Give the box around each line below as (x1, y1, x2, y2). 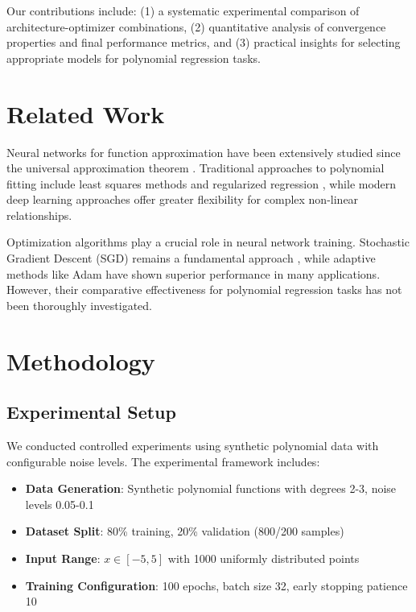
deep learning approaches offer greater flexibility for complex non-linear (6, 191, 359, 208)
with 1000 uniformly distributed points (167, 549, 360, 566)
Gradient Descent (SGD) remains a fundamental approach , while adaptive (6, 250, 376, 267)
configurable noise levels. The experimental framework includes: (6, 453, 320, 469)
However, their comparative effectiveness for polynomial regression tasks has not (6, 281, 402, 298)
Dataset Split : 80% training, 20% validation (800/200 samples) (25, 523, 344, 540)
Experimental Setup (6, 399, 176, 424)
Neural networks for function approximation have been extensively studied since (6, 143, 401, 160)
